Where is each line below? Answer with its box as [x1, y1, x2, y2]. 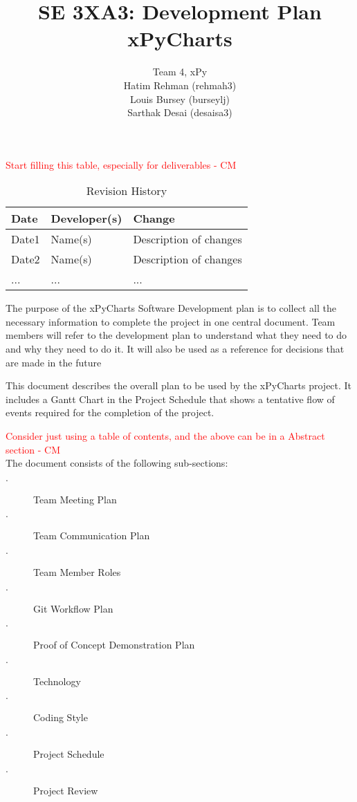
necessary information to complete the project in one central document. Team [6, 314, 336, 328]
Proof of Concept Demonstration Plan [33, 637, 195, 652]
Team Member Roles [33, 565, 121, 579]
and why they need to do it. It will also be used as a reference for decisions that [6, 342, 345, 356]
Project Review [33, 783, 98, 797]
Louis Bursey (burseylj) [130, 91, 230, 106]
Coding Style [33, 710, 88, 725]
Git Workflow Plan [33, 601, 113, 615]
